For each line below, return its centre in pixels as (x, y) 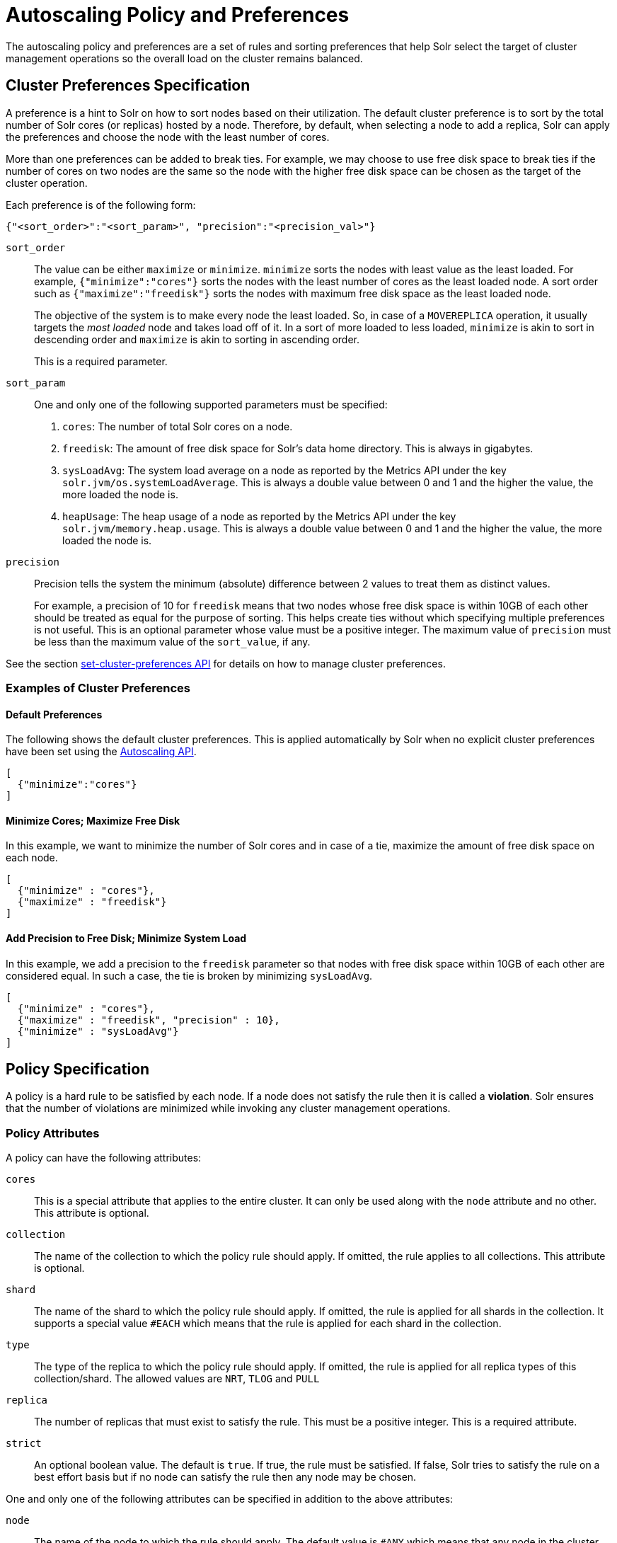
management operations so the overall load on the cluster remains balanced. (184, 58)
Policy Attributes (53, 1133)
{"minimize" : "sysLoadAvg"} (98, 1031)
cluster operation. (47, 183)
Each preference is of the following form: (101, 205)
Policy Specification (78, 1069)
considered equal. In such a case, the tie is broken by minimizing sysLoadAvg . (189, 975)
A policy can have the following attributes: (104, 1158)
